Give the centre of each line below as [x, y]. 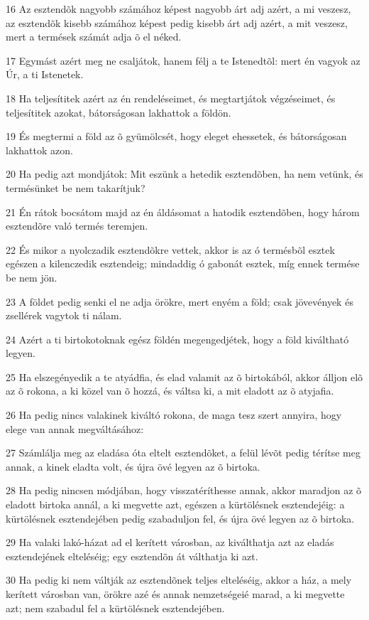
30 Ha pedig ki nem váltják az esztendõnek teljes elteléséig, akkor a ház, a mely [179, 580]
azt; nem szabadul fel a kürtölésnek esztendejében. [115, 608]
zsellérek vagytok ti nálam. [64, 315]
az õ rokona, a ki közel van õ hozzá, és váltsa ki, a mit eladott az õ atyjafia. [170, 391]
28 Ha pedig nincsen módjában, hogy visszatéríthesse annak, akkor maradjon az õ [184, 490]
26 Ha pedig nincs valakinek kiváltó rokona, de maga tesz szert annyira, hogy [174, 415]
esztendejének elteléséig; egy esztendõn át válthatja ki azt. [132, 556]
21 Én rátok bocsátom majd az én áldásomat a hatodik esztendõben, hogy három [183, 212]
